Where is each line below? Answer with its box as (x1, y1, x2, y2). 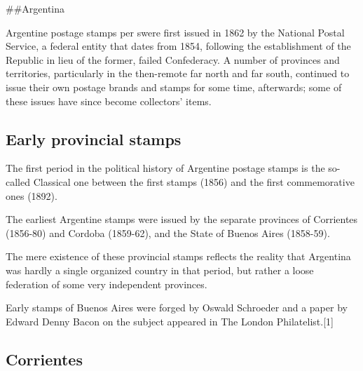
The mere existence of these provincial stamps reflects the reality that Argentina (6, 249, 351, 264)
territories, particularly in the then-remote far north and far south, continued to (6, 66, 350, 81)
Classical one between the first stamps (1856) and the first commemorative (33, 174, 355, 189)
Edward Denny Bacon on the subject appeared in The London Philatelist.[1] (6, 313, 334, 328)
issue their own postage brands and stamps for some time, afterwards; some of (6, 79, 342, 94)
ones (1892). (6, 188, 57, 203)
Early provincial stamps (6, 128, 181, 149)
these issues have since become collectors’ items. (6, 93, 212, 108)
